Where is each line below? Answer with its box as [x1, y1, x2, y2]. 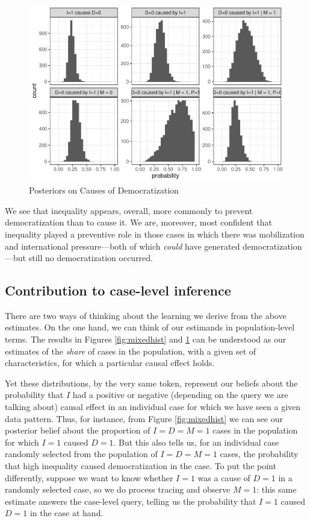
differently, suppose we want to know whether [5, 471, 173, 484]
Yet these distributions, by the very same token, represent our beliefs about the [5, 376, 298, 389]
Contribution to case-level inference [5, 281, 231, 300]
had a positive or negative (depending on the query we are [72, 388, 288, 401]
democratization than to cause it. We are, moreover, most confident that [5, 216, 273, 229]
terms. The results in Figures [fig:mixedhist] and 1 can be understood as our [5, 333, 287, 346]
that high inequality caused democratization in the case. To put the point [5, 459, 276, 472]
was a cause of [197, 471, 250, 484]
